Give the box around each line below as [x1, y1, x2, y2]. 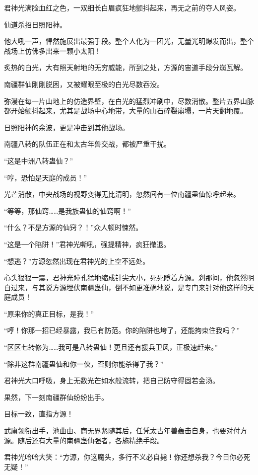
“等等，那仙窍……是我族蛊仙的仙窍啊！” [4, 205, 131, 216]
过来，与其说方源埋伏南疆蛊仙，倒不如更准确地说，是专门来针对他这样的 [10, 282, 247, 292]
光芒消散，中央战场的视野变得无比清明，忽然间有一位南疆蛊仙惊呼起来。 [4, 189, 240, 199]
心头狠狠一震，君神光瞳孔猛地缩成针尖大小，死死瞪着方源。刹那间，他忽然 [4, 272, 247, 283]
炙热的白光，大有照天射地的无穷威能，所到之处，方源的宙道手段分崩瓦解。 [4, 62, 247, 73]
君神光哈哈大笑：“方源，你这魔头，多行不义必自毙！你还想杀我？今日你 [4, 452, 237, 462]
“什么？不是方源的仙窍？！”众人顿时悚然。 [4, 222, 143, 233]
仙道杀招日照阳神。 [4, 19, 66, 29]
